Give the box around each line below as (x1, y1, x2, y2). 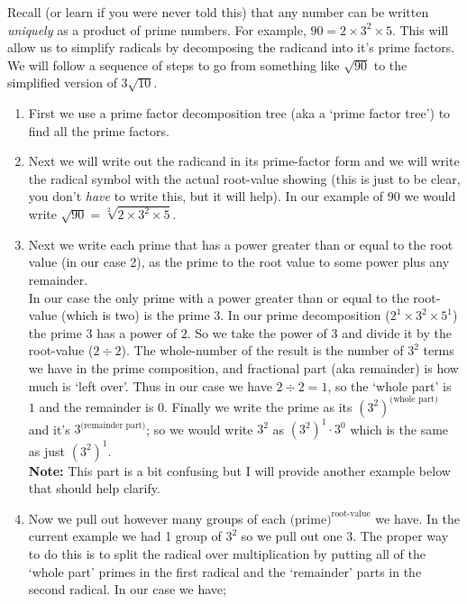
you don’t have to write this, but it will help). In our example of (28, 187, 384, 206)
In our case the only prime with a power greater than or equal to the (28, 288, 409, 307)
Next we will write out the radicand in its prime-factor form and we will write (28, 151, 460, 170)
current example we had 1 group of (28, 526, 222, 545)
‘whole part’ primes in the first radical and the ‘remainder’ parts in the (28, 562, 422, 581)
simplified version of (7, 73, 117, 92)
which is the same (350, 419, 449, 438)
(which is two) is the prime (60, 306, 210, 325)
